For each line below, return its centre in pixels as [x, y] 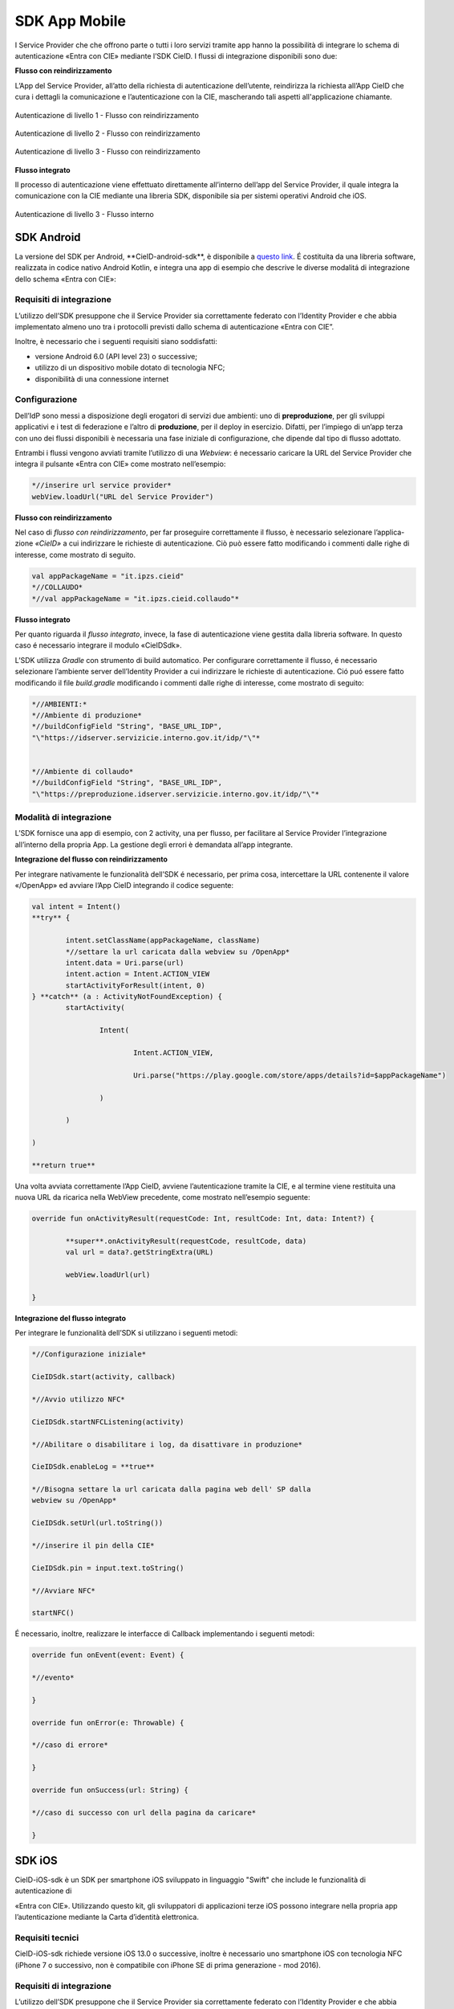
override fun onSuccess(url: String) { [110, 1790]
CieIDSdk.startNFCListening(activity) [108, 1422]
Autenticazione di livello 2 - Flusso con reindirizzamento [107, 133]
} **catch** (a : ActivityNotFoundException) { [127, 997]
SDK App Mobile [70, 21]
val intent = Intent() [76, 906]
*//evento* [53, 1678]
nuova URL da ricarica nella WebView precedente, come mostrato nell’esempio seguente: [162, 1197]
